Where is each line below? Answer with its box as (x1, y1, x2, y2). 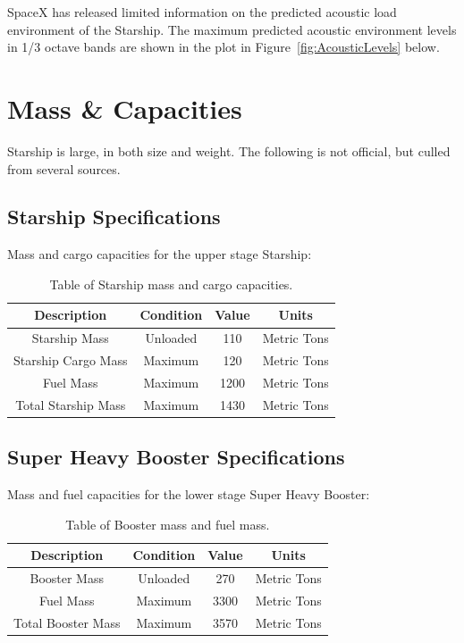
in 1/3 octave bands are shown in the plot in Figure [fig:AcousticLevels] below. (7, 38, 440, 56)
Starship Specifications (7, 203, 221, 230)
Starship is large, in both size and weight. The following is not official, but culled (7, 141, 451, 160)
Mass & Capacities (7, 89, 242, 126)
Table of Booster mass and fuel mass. (65, 514, 270, 533)
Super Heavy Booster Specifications (7, 443, 345, 471)
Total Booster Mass (13, 613, 121, 631)
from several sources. (7, 159, 121, 178)
